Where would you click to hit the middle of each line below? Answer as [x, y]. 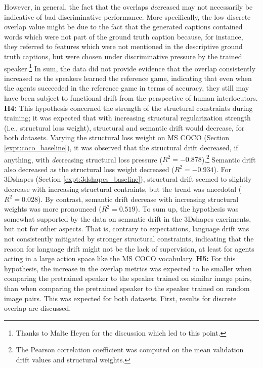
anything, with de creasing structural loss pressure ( [83, 159]
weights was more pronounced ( [53, 209]
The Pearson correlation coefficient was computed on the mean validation [130, 350]
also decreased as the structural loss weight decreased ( [89, 169]
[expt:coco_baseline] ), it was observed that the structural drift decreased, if [121, 147]
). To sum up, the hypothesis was [187, 209]
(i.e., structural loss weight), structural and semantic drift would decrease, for [124, 127]
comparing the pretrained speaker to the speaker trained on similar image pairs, [128, 278]
